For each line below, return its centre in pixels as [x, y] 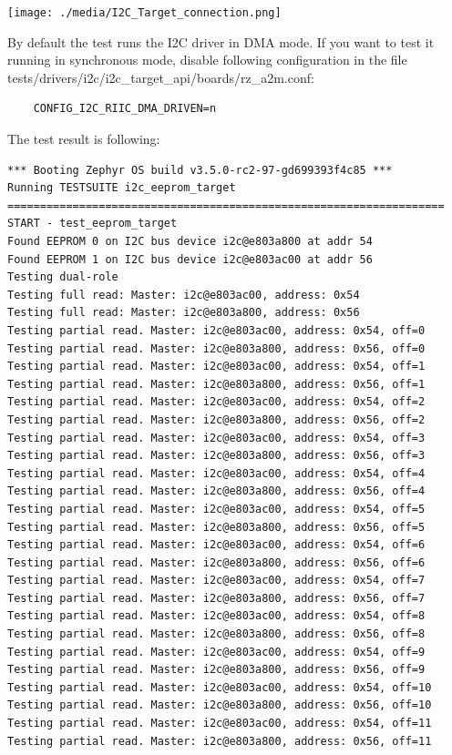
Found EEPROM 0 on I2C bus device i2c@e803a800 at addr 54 [190, 241]
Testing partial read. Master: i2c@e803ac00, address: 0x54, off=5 [216, 509]
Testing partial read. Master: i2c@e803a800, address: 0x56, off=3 [216, 456]
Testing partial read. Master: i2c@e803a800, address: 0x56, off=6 [216, 562]
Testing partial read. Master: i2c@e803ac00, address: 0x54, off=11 [220, 724]
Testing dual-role [63, 277]
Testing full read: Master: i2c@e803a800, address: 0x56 [184, 313]
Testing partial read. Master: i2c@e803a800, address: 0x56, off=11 [220, 741]
